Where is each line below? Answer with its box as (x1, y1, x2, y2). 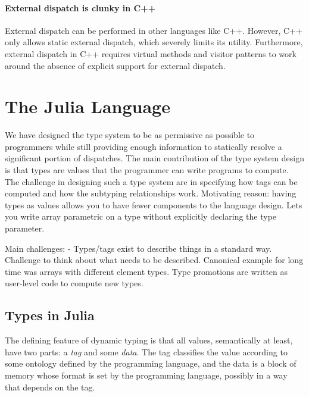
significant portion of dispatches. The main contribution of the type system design (5, 152, 305, 164)
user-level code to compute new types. (5, 277, 143, 289)
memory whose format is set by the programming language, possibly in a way (5, 369, 288, 381)
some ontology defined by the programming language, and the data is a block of (5, 357, 296, 370)
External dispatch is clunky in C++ (5, 1, 156, 14)
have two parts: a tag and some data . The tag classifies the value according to (5, 345, 288, 358)
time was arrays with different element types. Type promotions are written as (5, 265, 288, 277)
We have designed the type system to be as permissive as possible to (5, 129, 255, 141)
